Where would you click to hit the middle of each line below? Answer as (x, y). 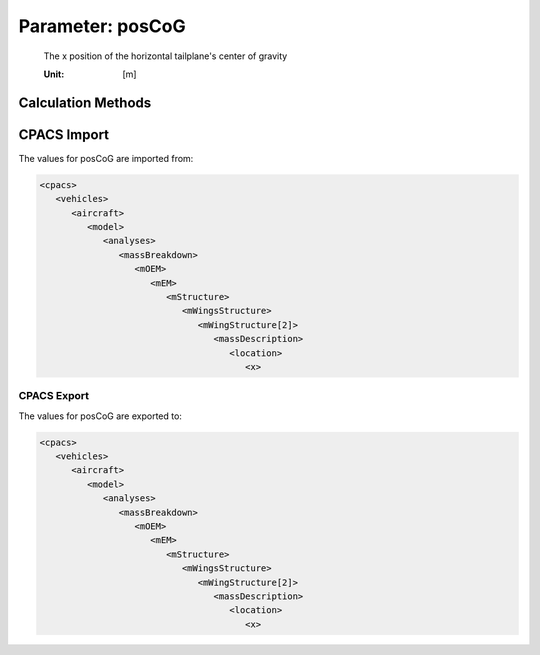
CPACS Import (64, 134)
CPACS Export (54, 396)
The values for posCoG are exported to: (100, 416)
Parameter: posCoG (102, 26)
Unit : (54, 74)
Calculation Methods (85, 102)
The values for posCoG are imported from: (106, 158)
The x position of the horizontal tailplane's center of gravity (165, 56)
